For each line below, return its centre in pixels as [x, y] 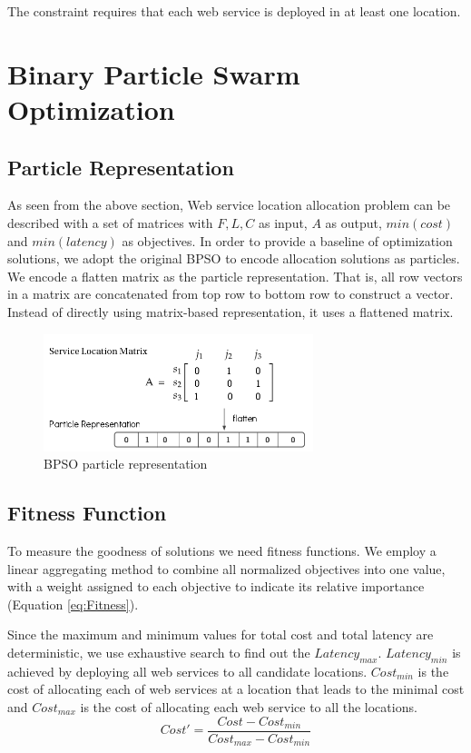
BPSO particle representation [126, 464]
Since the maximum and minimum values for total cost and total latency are [221, 634]
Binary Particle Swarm [154, 73]
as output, [353, 222]
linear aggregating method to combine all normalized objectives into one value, [226, 568]
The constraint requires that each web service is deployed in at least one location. [234, 11]
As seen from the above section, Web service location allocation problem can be [229, 205]
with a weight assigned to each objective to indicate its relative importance [216, 586]
